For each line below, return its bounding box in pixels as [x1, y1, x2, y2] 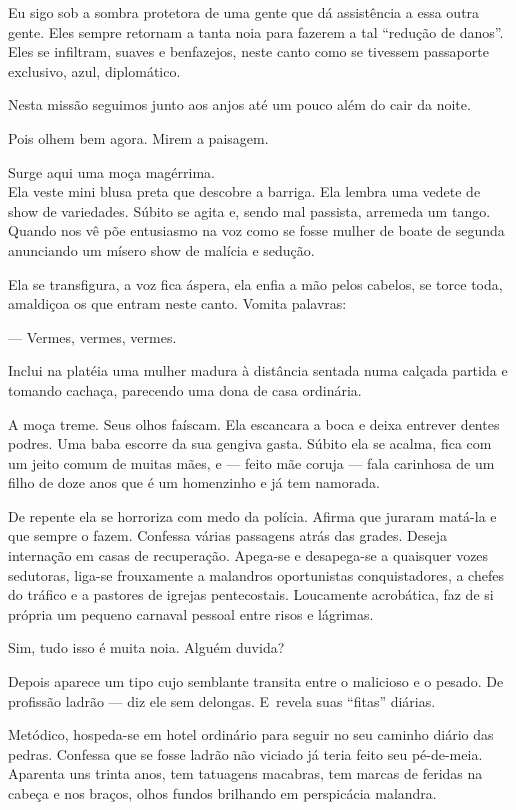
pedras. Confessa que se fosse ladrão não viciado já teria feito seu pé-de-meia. [8, 743, 483, 764]
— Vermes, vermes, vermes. [8, 326, 177, 347]
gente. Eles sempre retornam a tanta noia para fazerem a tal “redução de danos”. [8, 21, 504, 42]
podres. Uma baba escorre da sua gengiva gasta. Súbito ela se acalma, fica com [8, 433, 492, 454]
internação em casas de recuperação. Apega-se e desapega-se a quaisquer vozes [8, 545, 489, 566]
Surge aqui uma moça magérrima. [8, 161, 216, 182]
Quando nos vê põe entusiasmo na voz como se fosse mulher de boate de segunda [8, 220, 505, 241]
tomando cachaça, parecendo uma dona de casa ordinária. [8, 379, 362, 400]
